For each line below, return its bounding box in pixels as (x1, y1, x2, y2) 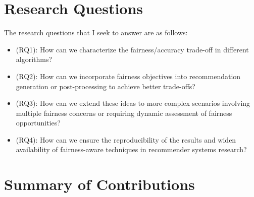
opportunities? (16, 117, 61, 128)
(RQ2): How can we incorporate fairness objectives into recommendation (16, 71, 241, 81)
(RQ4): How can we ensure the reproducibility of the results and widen (16, 134, 236, 145)
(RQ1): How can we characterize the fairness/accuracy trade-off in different (16, 44, 249, 54)
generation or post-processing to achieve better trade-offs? (16, 81, 195, 91)
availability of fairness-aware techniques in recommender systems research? (16, 144, 247, 155)
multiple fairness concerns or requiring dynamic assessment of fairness (16, 107, 232, 118)
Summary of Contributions (4, 174, 195, 194)
